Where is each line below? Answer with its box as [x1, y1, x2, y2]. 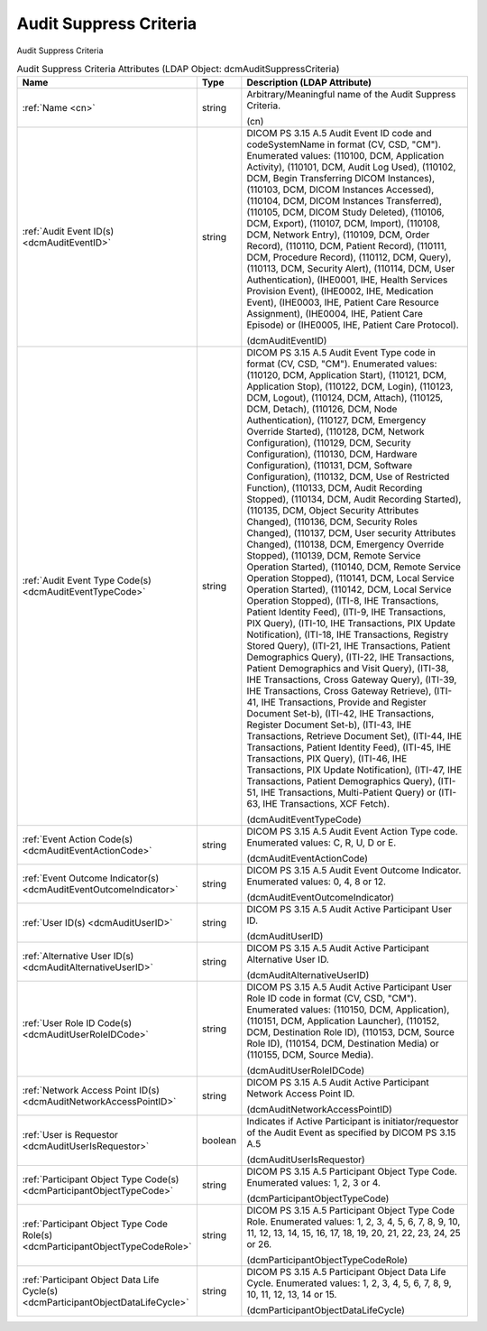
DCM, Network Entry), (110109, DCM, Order [246, 228, 430, 241]
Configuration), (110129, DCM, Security [246, 437, 412, 449]
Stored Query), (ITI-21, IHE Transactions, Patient [246, 640, 451, 652]
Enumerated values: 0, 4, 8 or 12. [246, 875, 387, 888]
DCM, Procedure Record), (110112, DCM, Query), [246, 251, 452, 263]
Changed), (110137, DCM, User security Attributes [246, 527, 456, 540]
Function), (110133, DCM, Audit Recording [246, 482, 423, 495]
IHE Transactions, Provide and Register [261, 696, 427, 708]
